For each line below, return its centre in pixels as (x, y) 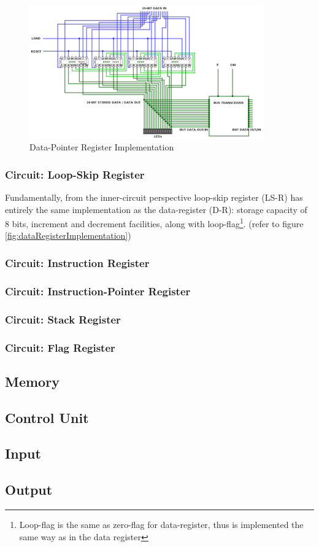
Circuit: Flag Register (60, 347)
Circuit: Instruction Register (77, 262)
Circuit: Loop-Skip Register (75, 174)
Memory (32, 381)
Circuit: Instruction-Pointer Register (98, 291)
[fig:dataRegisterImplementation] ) (68, 235)
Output (29, 490)
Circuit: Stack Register (63, 319)
